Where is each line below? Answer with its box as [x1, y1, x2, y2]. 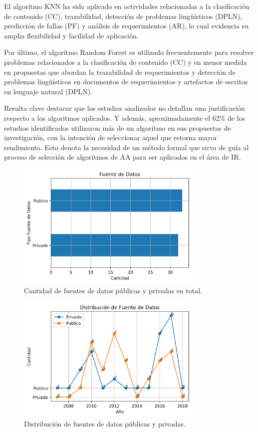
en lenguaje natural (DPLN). [4, 86, 93, 96]
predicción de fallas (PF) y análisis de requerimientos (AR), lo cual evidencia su [4, 20, 249, 31]
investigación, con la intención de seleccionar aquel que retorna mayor [4, 132, 217, 143]
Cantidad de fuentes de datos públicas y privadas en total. [24, 285, 202, 295]
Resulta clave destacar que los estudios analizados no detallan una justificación [4, 103, 245, 113]
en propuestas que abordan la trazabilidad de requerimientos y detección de [4, 66, 236, 77]
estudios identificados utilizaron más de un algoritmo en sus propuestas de [4, 122, 231, 133]
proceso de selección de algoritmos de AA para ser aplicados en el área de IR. [4, 152, 241, 162]
